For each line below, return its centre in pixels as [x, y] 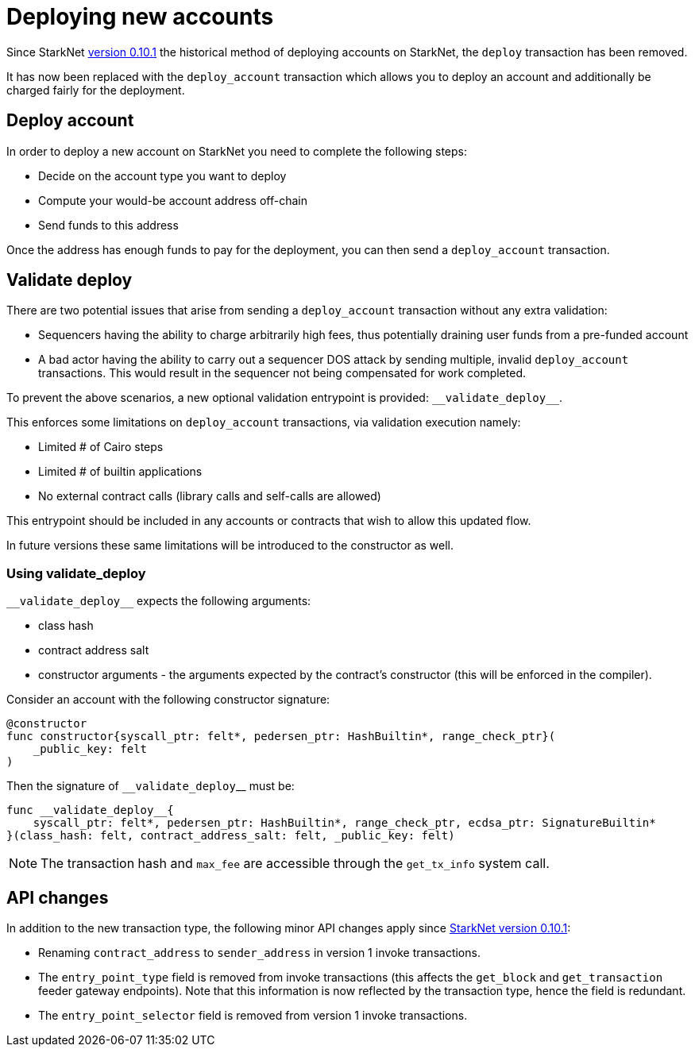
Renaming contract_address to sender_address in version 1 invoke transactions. [259, 953]
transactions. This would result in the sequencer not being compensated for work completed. [282, 373]
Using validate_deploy [76, 573]
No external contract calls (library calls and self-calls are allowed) [210, 496]
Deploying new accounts [140, 17]
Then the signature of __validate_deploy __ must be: [151, 786]
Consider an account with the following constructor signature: [168, 700]
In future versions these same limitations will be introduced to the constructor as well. [230, 546]
